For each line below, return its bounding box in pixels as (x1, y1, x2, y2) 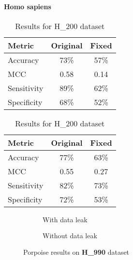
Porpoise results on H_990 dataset (23, 246, 130, 257)
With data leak (43, 214, 88, 224)
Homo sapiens (4, 1, 51, 11)
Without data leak (43, 230, 97, 241)
